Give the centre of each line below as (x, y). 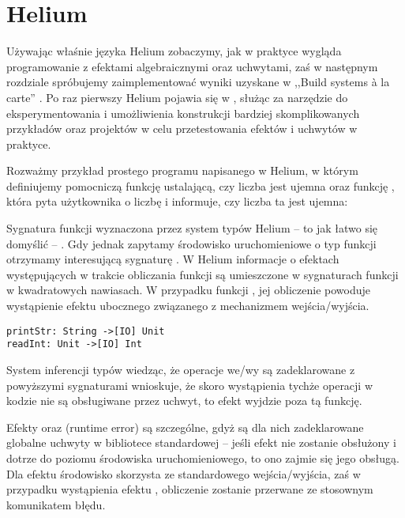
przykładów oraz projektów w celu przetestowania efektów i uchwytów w (182, 129)
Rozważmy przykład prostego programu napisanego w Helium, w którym (182, 170)
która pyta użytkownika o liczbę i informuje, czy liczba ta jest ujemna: (177, 201)
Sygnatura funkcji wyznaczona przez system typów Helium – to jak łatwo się (192, 228)
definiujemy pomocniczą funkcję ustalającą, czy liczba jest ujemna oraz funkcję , (201, 185)
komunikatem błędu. (56, 504)
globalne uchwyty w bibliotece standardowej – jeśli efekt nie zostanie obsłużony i (201, 442)
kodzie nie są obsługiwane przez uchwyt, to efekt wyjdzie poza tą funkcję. (184, 401)
